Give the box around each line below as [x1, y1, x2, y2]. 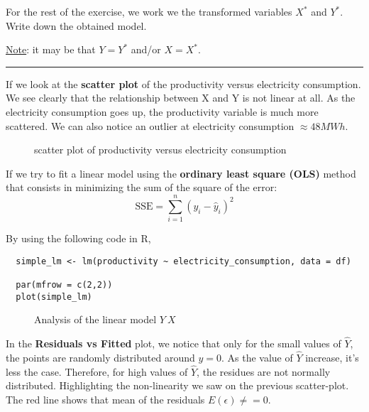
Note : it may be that [6, 42, 96, 57]
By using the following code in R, [6, 231, 151, 246]
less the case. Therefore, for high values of [6, 364, 188, 379]
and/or [131, 42, 161, 57]
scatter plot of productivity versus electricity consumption [34, 142, 287, 157]
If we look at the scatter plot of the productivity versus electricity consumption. [6, 76, 361, 91]
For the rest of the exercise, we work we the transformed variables [6, 4, 292, 18]
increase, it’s [305, 349, 359, 364]
